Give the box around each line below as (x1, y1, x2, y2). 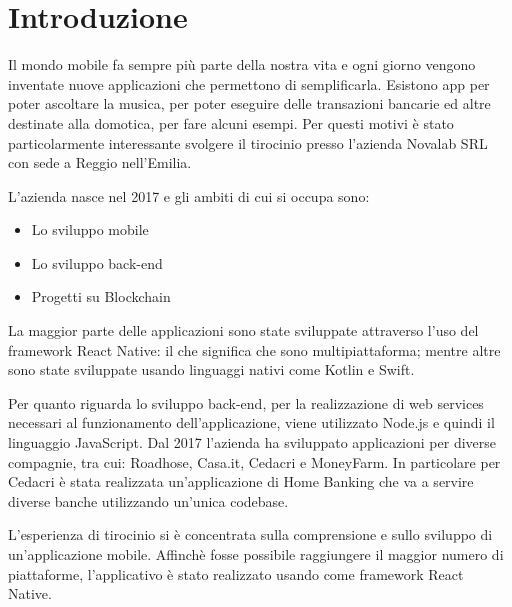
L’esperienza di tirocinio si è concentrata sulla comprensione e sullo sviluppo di (8, 524, 493, 545)
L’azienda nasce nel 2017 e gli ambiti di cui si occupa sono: (8, 185, 370, 206)
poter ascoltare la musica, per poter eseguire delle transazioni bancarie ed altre (8, 93, 491, 114)
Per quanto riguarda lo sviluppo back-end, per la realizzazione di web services (8, 392, 484, 413)
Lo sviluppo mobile (31, 219, 149, 240)
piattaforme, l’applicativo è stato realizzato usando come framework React (8, 563, 464, 584)
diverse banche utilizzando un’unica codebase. (8, 490, 289, 511)
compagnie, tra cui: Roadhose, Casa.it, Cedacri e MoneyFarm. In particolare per (8, 451, 501, 472)
